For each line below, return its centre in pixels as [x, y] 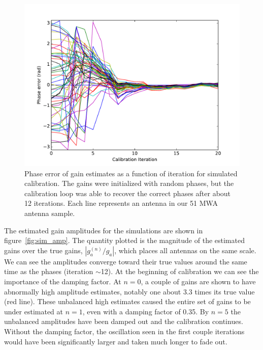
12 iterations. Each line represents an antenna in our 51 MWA [121, 203]
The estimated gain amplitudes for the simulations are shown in [104, 230]
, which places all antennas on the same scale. [185, 250]
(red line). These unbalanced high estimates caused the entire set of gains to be [127, 301]
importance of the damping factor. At [63, 281]
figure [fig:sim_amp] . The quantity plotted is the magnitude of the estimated [124, 240]
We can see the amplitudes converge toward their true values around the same [126, 261]
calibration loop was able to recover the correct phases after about [128, 193]
